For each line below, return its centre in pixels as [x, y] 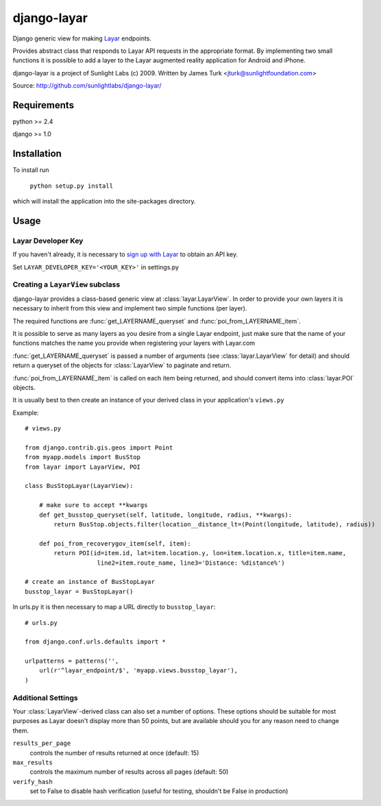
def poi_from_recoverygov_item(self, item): [115, 544]
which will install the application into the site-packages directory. [104, 201]
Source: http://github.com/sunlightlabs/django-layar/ [87, 86]
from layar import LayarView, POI [83, 467]
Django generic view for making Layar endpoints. [82, 38]
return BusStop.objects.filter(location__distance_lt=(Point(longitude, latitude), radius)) [214, 524]
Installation [37, 154]
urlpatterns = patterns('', [72, 661]
